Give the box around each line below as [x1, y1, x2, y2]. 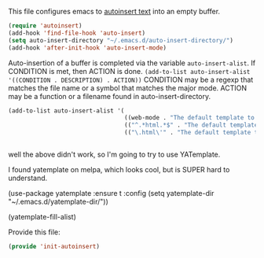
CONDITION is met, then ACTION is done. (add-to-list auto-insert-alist [8, 66, 251, 76]
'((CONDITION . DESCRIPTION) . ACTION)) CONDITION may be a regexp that [8, 75, 254, 84]
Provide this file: [8, 227, 60, 237]
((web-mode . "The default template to [124, 114, 255, 122]
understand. [8, 173, 48, 182]
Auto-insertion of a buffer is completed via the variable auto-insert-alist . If [8, 58, 256, 68]
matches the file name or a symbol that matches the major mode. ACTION [8, 83, 247, 93]
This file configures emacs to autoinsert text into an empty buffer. [8, 7, 221, 16]
